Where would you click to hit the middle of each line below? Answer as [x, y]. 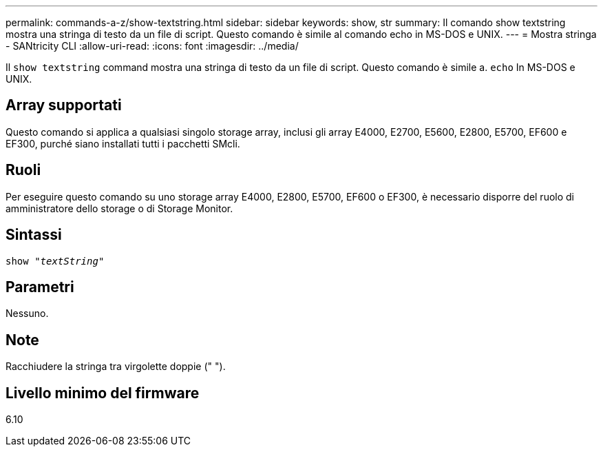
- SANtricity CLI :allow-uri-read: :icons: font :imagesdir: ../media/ [152, 46]
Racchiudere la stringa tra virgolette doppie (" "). [116, 367]
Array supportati [64, 105]
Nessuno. [27, 314]
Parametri [40, 287]
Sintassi [34, 235]
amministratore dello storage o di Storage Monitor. [119, 208]
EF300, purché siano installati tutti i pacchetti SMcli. [123, 143]
